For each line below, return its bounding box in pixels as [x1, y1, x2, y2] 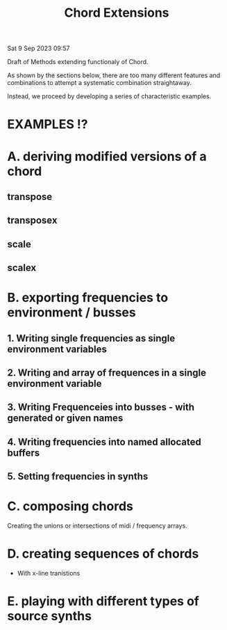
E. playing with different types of [7, 594, 199, 609]
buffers [7, 447, 40, 459]
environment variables [7, 343, 108, 355]
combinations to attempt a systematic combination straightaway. [7, 79, 192, 87]
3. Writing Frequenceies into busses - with [7, 401, 195, 413]
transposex [7, 215, 58, 226]
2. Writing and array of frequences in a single [7, 367, 207, 379]
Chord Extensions [64, 5, 169, 21]
